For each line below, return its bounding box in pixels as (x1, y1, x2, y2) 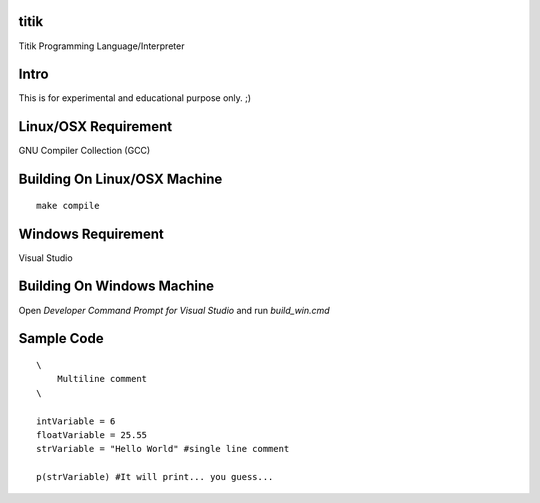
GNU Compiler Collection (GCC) (18, 145, 151, 157)
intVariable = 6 (36, 415, 116, 427)
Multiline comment (56, 373, 148, 385)
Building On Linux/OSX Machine (18, 171, 223, 188)
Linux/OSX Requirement (18, 118, 173, 135)
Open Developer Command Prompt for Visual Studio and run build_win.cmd (18, 304, 330, 316)
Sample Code (18, 330, 104, 347)
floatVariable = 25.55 (36, 429, 148, 440)
